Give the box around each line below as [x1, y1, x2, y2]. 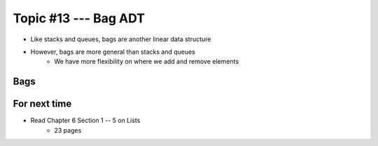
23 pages [54, 126, 82, 134]
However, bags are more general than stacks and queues [30, 48, 196, 56]
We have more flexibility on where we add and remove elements [54, 57, 239, 66]
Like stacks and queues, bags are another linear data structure [30, 35, 211, 43]
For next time [13, 98, 72, 110]
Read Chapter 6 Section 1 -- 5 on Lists [30, 116, 141, 125]
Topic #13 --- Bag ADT [13, 10, 145, 26]
